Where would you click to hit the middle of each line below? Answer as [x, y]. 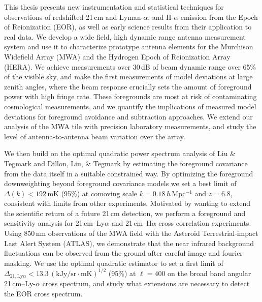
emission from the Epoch [219, 17]
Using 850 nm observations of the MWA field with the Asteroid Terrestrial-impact [131, 233]
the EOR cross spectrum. [43, 293]
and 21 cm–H [132, 223]
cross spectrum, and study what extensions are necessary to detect [146, 283]
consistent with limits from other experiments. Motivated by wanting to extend [127, 203]
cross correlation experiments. [205, 223]
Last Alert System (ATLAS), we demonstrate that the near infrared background [129, 243]
